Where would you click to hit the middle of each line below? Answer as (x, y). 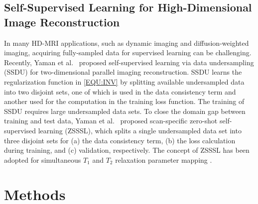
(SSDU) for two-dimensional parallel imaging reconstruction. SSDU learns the (123, 72)
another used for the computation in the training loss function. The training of (124, 101)
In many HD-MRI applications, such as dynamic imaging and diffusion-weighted (127, 43)
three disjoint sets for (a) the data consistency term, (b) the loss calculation (120, 140)
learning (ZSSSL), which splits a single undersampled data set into (140, 130)
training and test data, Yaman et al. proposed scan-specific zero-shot (111, 121)
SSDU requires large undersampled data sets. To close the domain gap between (125, 111)
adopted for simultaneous (43, 159)
